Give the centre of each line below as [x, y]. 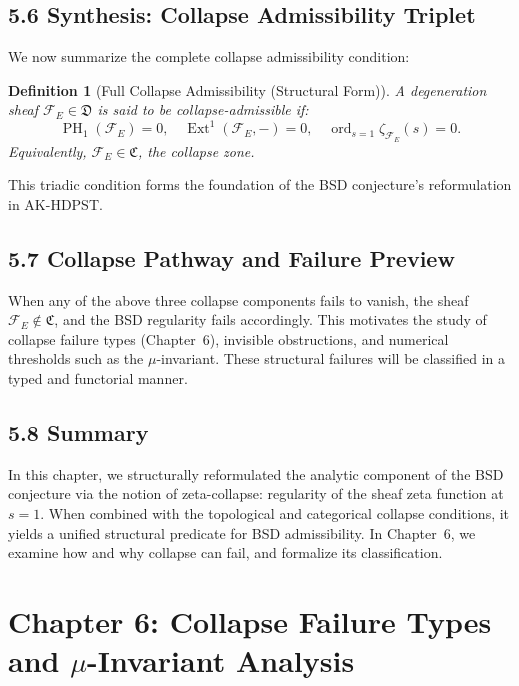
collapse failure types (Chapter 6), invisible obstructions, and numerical [228, 338]
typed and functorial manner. [98, 378]
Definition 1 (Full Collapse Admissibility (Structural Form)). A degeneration [247, 89]
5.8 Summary [78, 432]
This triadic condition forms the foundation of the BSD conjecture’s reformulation [260, 184]
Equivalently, [47, 150]
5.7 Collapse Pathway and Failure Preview [231, 257]
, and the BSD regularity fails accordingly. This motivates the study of [270, 319]
